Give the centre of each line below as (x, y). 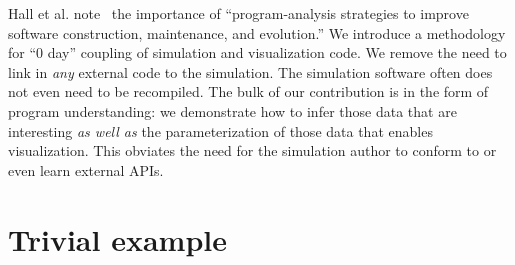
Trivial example (117, 238)
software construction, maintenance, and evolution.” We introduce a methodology (257, 32)
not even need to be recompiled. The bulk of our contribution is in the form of (248, 91)
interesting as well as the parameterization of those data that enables (220, 130)
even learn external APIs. (86, 169)
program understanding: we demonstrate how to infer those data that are (232, 110)
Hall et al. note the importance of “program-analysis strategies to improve (238, 13)
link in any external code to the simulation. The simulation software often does (250, 71)
